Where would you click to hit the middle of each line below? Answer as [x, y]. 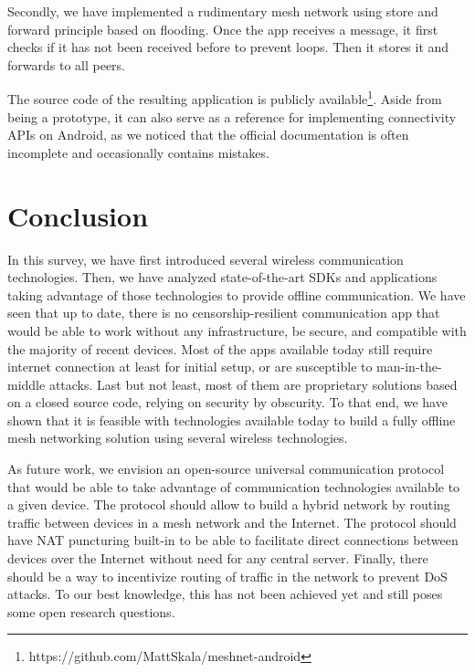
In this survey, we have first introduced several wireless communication [206, 259]
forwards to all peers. [66, 64]
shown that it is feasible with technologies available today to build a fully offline [232, 420]
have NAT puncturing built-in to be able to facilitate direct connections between [233, 540]
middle [26, 384]
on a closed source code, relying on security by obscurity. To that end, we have [227, 402]
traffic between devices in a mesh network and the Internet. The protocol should [232, 522]
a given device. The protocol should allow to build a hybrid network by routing [229, 504]
